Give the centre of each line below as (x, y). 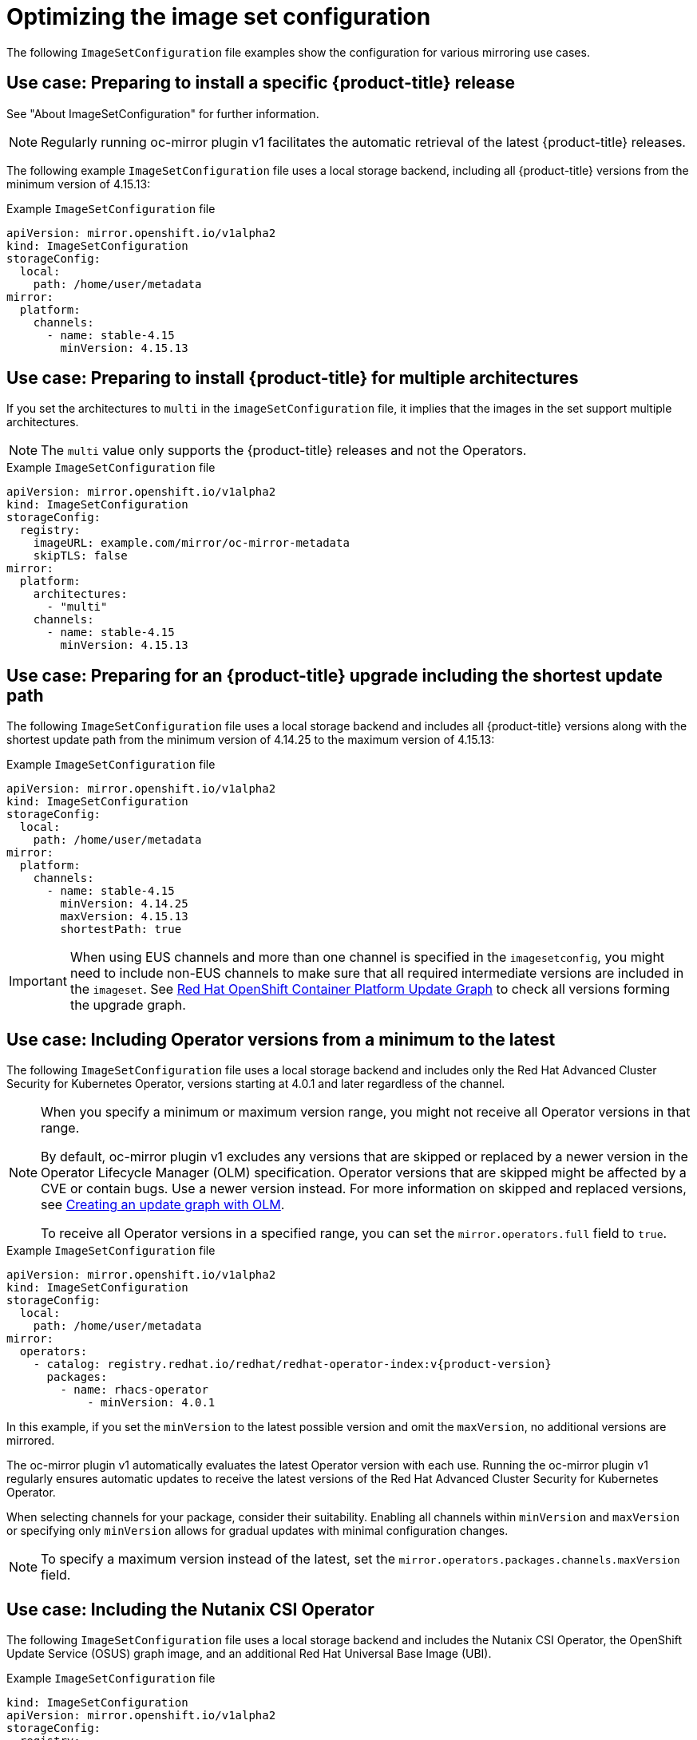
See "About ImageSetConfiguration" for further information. (163, 113)
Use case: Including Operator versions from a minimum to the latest (281, 1039)
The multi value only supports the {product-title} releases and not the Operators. (284, 451)
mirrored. (31, 1441)
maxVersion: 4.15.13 (124, 917)
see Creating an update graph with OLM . (163, 1205)
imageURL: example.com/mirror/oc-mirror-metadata (191, 543)
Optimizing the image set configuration (219, 17)
